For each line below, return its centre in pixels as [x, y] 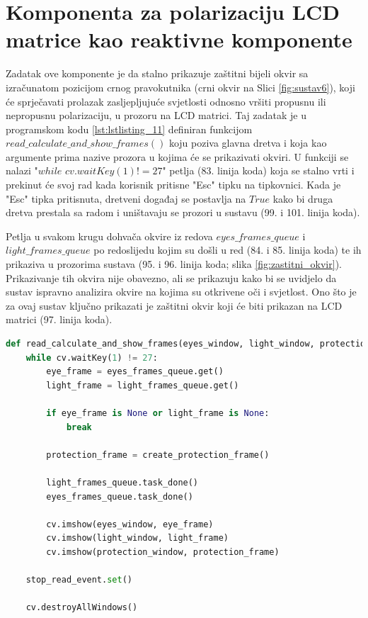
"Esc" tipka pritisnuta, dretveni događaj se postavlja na [126, 198]
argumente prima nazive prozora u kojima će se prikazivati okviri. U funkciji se [177, 156]
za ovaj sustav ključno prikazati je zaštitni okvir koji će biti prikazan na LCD [174, 305]
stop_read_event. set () [79, 580]
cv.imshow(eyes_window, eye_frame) [130, 524]
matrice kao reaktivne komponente [179, 39]
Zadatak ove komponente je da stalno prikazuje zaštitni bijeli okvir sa [157, 73]
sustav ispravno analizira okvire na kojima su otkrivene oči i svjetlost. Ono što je [181, 292]
